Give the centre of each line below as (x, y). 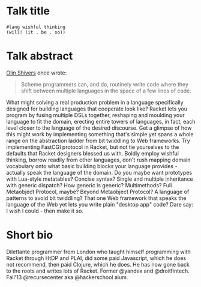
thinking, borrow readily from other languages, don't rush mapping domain (98, 160)
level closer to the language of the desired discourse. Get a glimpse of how (99, 128)
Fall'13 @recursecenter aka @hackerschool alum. (67, 277)
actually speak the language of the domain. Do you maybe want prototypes (99, 172)
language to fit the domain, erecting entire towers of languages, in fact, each (101, 121)
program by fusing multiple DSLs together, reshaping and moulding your (95, 115)
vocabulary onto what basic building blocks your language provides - (92, 166)
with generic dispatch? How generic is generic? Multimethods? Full (89, 185)
